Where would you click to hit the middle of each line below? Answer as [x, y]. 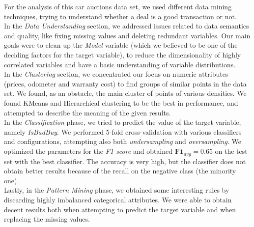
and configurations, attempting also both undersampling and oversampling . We [123, 141]
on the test [231, 151]
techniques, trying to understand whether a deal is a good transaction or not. [120, 16]
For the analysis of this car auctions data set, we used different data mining [118, 6]
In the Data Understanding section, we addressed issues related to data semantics [127, 26]
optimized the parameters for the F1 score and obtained [88, 151]
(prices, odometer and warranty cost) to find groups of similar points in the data [125, 83]
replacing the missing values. [47, 219]
